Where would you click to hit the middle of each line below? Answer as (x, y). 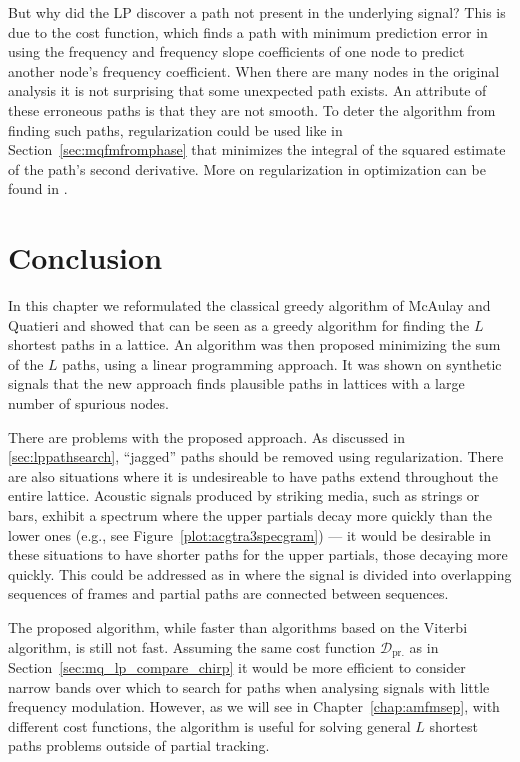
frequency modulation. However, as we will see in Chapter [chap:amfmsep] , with (254, 706)
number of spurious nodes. (88, 403)
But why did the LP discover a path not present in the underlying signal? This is (257, 12)
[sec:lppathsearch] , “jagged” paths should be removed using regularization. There (256, 456)
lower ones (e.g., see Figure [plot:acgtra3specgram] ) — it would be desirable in (249, 534)
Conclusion (85, 257)
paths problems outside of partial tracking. (139, 745)
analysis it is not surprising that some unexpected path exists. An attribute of (247, 90)
